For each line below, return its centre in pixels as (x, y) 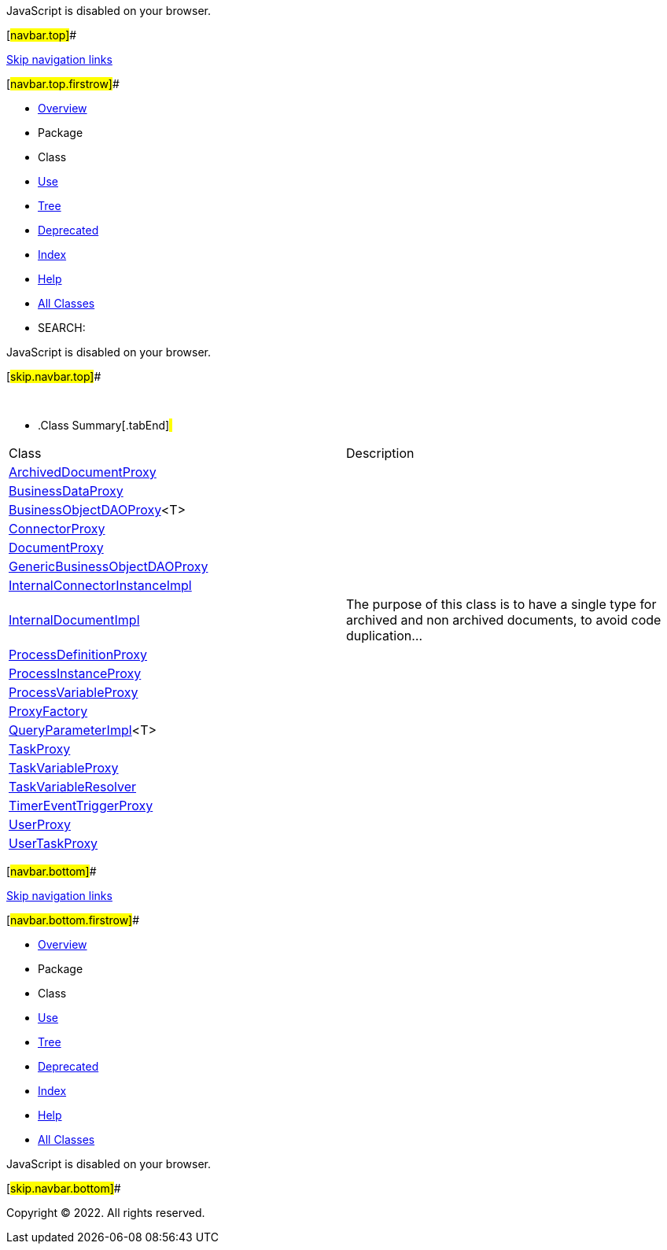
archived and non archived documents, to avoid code (504, 620)
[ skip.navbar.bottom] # (64, 1188)
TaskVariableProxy (64, 768)
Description (380, 453)
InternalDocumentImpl (74, 620)
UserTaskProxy (53, 843)
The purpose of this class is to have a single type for (501, 604)
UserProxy (40, 824)
